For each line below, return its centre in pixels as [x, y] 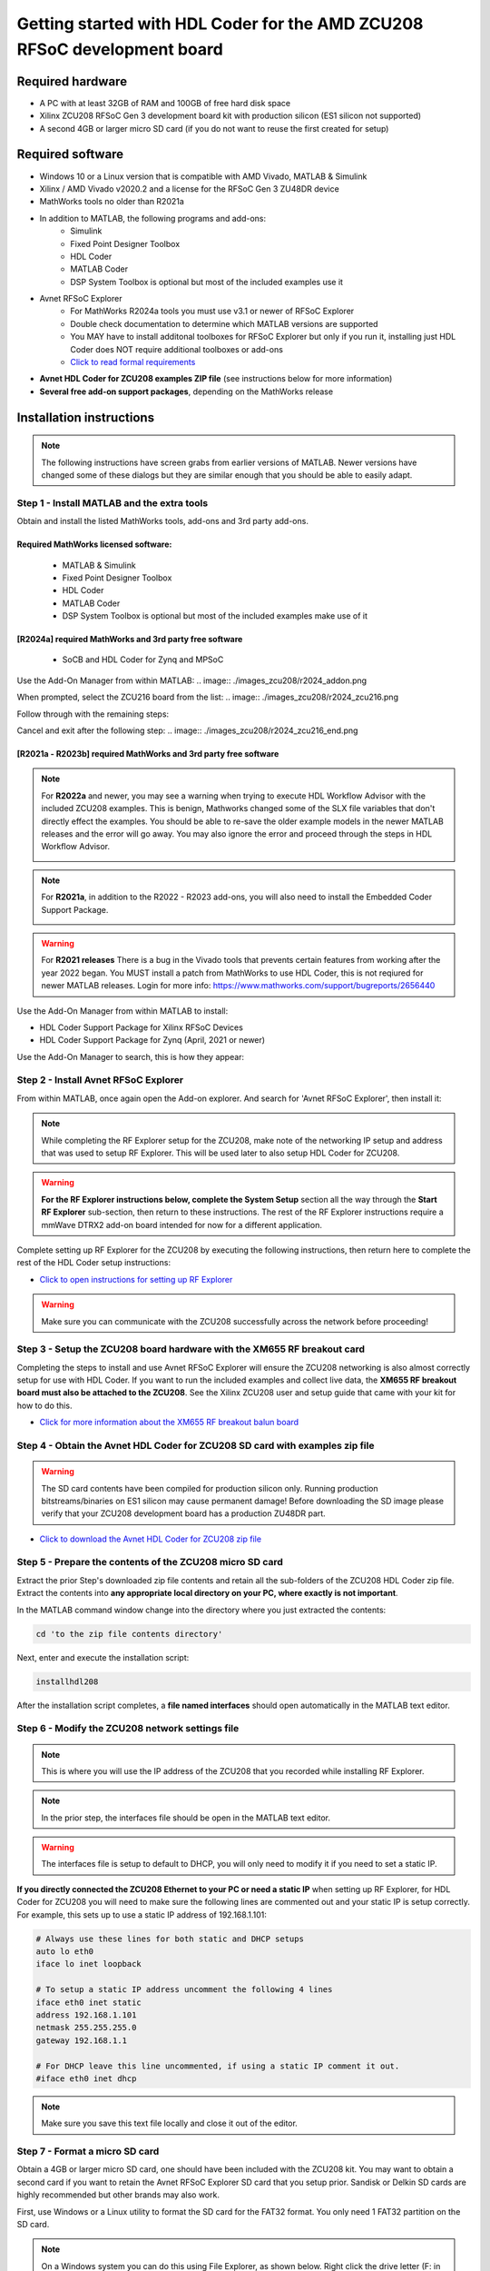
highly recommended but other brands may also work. [118, 2195]
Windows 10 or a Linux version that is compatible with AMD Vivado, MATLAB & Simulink [203, 176]
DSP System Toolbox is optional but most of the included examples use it [207, 282]
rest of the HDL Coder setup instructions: [94, 1263]
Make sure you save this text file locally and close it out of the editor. [170, 2123]
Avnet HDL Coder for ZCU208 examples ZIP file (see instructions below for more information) [216, 379]
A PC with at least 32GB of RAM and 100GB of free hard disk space [165, 103]
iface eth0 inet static [89, 2002]
